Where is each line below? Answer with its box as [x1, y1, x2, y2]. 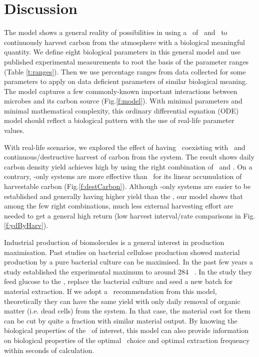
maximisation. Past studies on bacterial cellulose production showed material [4, 246, 240, 257]
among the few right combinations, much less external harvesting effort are [4, 200, 233, 211]
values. [4, 125, 24, 135]
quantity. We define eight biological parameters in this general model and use [4, 46, 240, 57]
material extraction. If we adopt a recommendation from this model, [4, 285, 217, 296]
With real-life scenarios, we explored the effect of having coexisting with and [4, 141, 245, 152]
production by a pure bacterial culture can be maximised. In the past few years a [4, 256, 253, 267]
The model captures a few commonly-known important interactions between [4, 85, 237, 96]
